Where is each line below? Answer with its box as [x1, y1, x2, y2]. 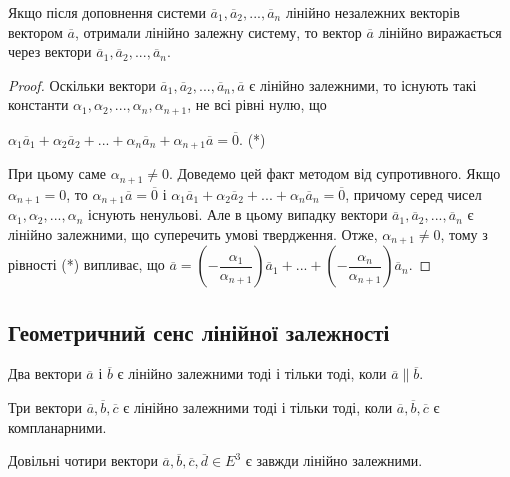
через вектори [8, 41, 92, 62]
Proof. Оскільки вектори [8, 74, 156, 95]
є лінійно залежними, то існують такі [249, 74, 477, 95]
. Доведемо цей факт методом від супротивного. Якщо [169, 163, 501, 184]
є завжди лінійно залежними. [245, 450, 423, 471]
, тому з [440, 223, 488, 244]
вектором [8, 21, 63, 42]
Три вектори [8, 397, 82, 418]
